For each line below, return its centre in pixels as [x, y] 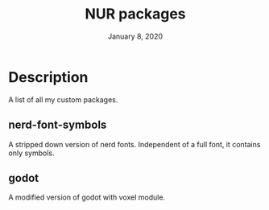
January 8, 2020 [135, 36]
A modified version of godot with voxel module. [87, 197]
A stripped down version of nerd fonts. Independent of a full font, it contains [134, 144]
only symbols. [31, 153]
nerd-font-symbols [58, 125]
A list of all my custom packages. [63, 99]
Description [48, 77]
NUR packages [135, 14]
